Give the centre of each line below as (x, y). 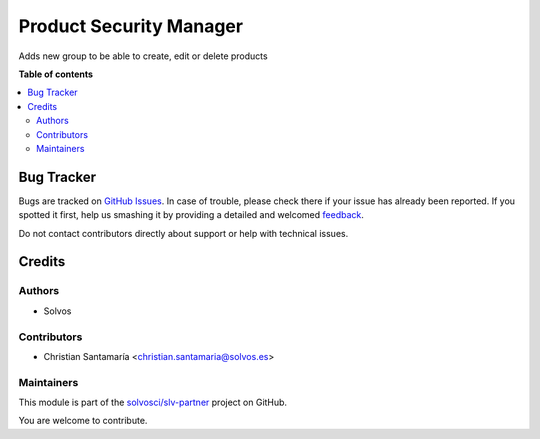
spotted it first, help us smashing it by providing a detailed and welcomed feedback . (191, 215)
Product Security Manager (131, 26)
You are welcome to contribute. (83, 421)
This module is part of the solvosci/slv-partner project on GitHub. (153, 402)
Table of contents (56, 74)
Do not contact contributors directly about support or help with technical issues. (183, 233)
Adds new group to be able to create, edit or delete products (143, 56)
